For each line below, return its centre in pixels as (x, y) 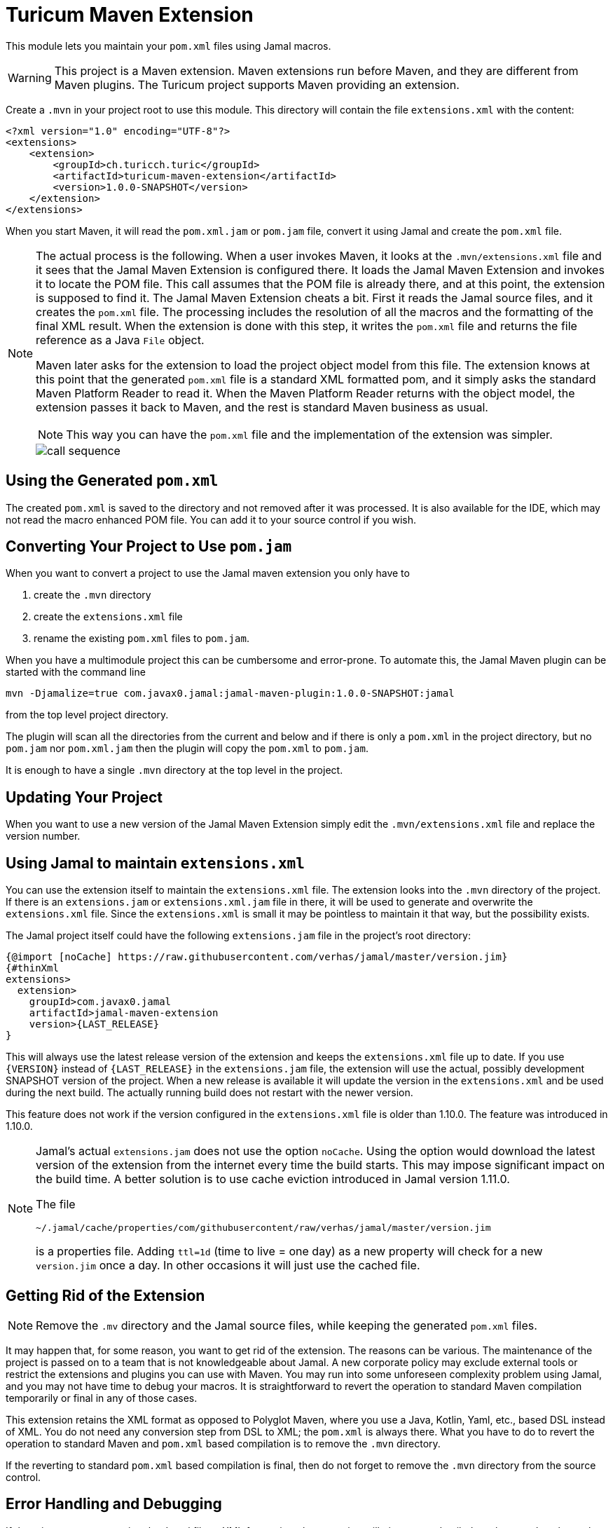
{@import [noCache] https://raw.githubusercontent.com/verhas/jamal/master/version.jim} (257, 957)
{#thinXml (32, 968)
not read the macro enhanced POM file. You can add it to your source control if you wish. (211, 519)
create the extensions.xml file (108, 617)
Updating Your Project (84, 797)
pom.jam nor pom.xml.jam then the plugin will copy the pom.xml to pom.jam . (187, 749)
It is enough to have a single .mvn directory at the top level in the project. (174, 770)
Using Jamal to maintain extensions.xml (155, 863)
